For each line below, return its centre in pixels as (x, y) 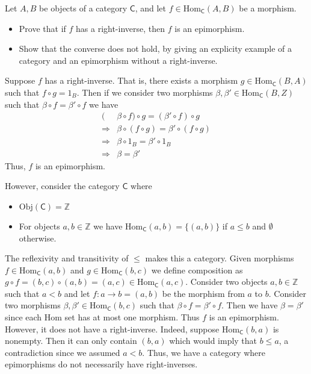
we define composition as (197, 270)
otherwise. (38, 238)
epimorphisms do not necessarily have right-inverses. (101, 364)
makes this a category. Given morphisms (220, 258)
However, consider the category (62, 186)
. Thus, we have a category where (204, 352)
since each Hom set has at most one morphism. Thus (102, 317)
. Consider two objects (226, 282)
